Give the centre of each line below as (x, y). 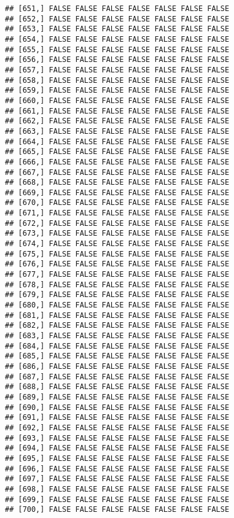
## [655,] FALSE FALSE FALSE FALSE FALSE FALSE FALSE (117, 49)
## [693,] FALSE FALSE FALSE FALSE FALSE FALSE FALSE (117, 438)
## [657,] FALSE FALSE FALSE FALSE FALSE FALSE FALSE (117, 70)
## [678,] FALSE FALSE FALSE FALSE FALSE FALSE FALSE (117, 284)
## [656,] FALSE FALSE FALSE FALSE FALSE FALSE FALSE (117, 60)
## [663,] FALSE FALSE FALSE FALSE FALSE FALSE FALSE (117, 131)
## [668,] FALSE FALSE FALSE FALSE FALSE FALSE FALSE (117, 183)
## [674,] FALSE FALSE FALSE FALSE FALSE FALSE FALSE (117, 244)
